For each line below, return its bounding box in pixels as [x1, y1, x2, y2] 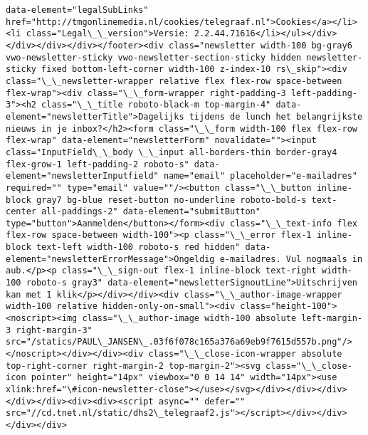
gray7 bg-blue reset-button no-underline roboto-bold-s [36, 194, 307, 205]
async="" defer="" [158, 396, 246, 407]
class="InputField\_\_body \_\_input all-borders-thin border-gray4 [6, 147, 337, 157]
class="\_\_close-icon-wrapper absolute [148, 349, 342, 360]
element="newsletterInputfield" [6, 171, 159, 182]
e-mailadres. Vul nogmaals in [219, 253, 363, 264]
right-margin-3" [16, 325, 93, 335]
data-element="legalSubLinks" [6, 5, 149, 15]
